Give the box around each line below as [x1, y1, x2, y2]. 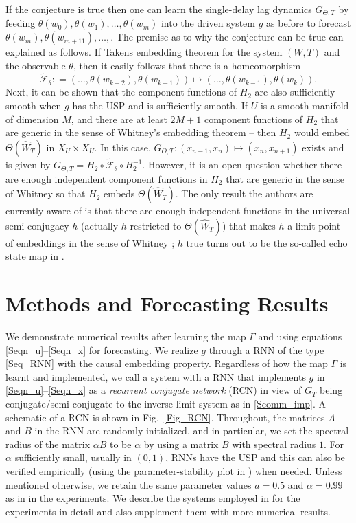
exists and [302, 140, 344, 154]
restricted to [130, 218, 182, 232]
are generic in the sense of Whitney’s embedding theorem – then [5, 125, 276, 140]
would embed [294, 125, 350, 140]
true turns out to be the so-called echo [186, 235, 348, 249]
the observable [5, 58, 66, 72]
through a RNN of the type [209, 342, 324, 357]
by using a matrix [143, 436, 219, 451]
